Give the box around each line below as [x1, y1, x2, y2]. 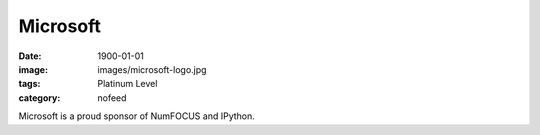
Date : [18, 50, 42, 62]
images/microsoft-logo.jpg [97, 63, 207, 75]
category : [18, 91, 61, 104]
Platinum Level [97, 78, 158, 90]
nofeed [97, 91, 127, 104]
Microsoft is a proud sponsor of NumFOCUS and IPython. [18, 110, 255, 122]
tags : [18, 78, 41, 90]
